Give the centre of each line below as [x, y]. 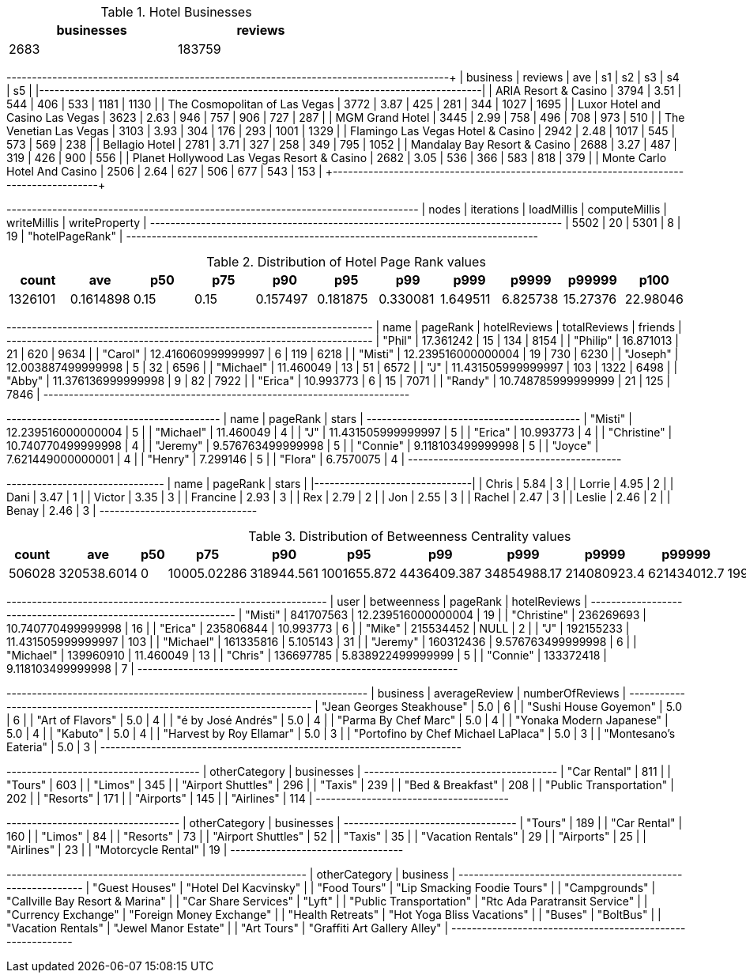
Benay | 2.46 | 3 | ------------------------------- [132, 510]
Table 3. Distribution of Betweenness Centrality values [410, 536]
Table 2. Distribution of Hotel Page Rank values [346, 262]
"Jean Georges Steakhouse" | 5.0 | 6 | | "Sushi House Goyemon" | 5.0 [502, 707]
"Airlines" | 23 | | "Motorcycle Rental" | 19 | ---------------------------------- [205, 850]
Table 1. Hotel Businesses [176, 12]
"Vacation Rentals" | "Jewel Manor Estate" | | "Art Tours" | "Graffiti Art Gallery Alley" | [228, 928]
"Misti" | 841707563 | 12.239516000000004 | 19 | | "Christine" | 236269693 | [446, 615]
